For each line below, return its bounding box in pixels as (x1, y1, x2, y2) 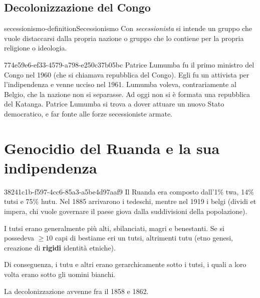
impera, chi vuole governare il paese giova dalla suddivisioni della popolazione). (4, 206, 247, 216)
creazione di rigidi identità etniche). (4, 242, 116, 252)
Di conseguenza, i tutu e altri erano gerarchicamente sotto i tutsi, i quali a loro (4, 259, 246, 269)
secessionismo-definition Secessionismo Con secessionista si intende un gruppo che (4, 23, 252, 33)
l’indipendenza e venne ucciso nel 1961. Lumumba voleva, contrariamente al (4, 79, 236, 89)
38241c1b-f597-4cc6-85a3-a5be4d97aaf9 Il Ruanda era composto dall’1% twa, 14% (4, 186, 254, 196)
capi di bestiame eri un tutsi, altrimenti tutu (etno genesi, (55, 232, 233, 243)
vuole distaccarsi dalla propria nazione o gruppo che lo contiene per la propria (4, 32, 244, 43)
